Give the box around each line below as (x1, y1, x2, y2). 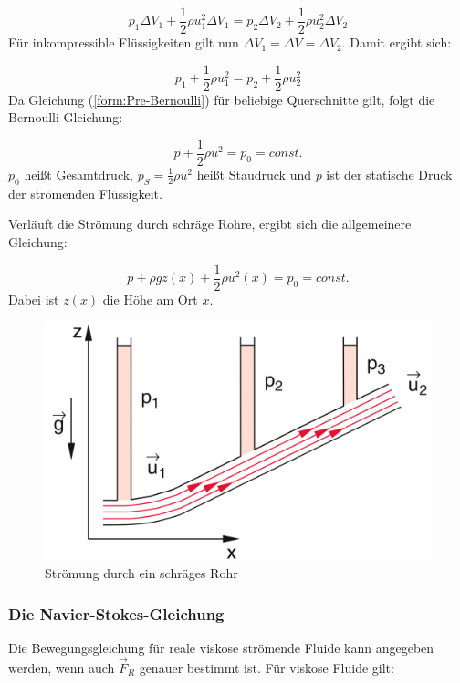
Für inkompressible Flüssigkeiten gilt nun (8, 33, 239, 52)
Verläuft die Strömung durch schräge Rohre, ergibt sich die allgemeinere (8, 214, 412, 233)
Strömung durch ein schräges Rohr (45, 564, 238, 583)
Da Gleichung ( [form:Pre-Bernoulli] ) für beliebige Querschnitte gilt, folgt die (8, 89, 435, 109)
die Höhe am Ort (102, 289, 198, 308)
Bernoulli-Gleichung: (8, 108, 123, 127)
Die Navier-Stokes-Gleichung (8, 602, 225, 625)
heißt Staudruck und (196, 164, 311, 183)
